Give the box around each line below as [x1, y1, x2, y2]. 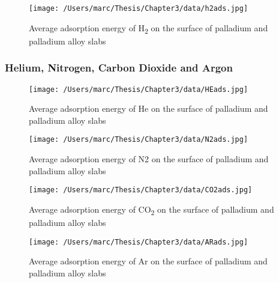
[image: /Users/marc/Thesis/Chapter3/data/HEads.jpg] [29, 85, 248, 94]
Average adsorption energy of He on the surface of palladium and [29, 102, 268, 115]
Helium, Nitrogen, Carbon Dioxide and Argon [5, 60, 233, 75]
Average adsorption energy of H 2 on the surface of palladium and [29, 21, 268, 35]
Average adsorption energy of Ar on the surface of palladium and [29, 255, 268, 267]
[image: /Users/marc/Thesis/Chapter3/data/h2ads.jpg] [29, 4, 248, 13]
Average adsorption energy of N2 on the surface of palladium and [29, 153, 269, 165]
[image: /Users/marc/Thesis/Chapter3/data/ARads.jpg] [29, 237, 248, 246]
